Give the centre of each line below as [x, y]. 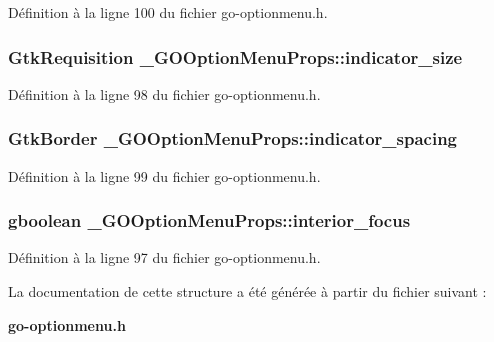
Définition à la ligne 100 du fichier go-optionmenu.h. [168, 12]
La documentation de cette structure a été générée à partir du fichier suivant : [247, 291]
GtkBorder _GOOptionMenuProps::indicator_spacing [233, 138]
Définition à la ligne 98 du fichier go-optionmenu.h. [164, 93]
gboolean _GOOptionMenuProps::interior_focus [209, 220]
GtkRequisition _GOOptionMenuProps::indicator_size [235, 56]
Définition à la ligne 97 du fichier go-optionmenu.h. [164, 257]
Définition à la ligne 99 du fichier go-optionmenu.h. [164, 175]
